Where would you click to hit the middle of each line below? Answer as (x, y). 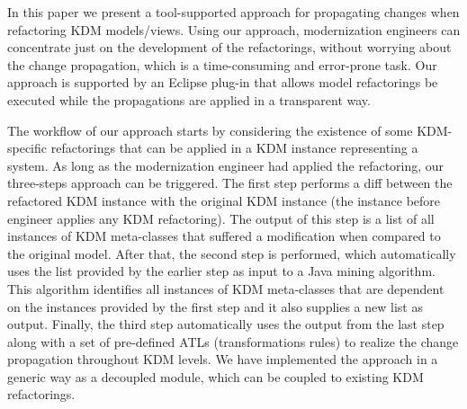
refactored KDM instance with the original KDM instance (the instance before (224, 200)
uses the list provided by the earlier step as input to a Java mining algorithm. (221, 271)
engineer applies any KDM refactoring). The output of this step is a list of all (221, 218)
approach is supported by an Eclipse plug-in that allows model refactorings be (223, 82)
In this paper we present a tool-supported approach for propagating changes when (233, 12)
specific (27, 148)
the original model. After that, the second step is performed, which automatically (232, 253)
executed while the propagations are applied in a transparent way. (189, 99)
